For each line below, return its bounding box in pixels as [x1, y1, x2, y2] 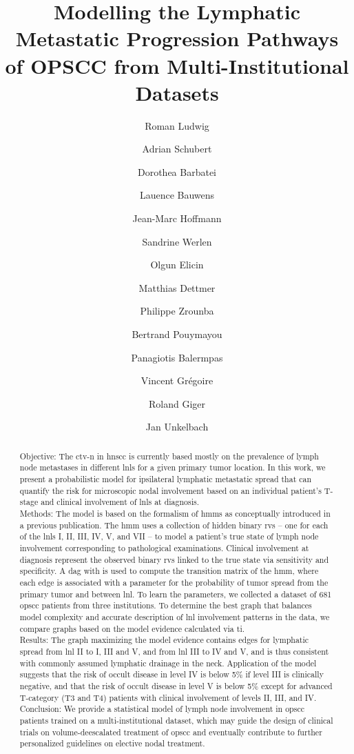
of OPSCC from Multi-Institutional [5, 51, 349, 79]
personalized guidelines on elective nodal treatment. [19, 737, 205, 749]
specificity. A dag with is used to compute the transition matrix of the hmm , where [19, 565, 319, 577]
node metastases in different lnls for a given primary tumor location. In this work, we [19, 462, 326, 473]
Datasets [135, 78, 219, 106]
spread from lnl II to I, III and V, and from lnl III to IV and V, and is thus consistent [19, 645, 329, 657]
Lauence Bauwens [139, 188, 215, 202]
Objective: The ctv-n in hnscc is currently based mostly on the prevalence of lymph [19, 450, 319, 462]
